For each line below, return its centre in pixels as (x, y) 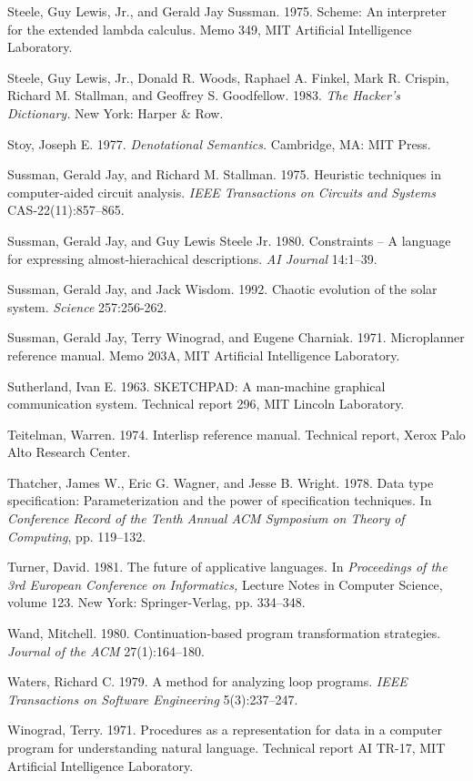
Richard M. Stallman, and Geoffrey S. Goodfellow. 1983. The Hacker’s (204, 95)
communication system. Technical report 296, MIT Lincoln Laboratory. (206, 404)
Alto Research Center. (69, 452)
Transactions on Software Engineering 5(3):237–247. (153, 699)
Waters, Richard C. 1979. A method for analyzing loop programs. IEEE (207, 681)
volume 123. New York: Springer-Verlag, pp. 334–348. (156, 602)
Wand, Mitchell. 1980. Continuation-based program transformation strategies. (224, 633)
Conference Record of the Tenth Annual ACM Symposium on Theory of (206, 518)
